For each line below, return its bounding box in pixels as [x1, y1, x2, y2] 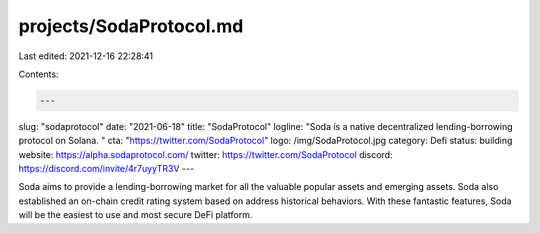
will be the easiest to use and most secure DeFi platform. [18, 209, 253, 221]
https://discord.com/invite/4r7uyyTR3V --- [18, 163, 195, 175]
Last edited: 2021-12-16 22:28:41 [18, 50, 154, 62]
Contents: [18, 68, 59, 80]
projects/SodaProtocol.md [18, 15, 244, 37]
